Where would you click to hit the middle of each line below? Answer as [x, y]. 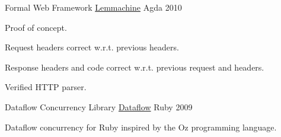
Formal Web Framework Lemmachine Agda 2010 [93, 7]
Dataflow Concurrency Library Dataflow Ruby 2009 [99, 106]
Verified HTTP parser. [46, 87]
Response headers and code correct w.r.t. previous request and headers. [135, 67]
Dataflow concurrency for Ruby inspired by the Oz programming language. [141, 127]
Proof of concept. [36, 27]
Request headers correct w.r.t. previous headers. [92, 47]
